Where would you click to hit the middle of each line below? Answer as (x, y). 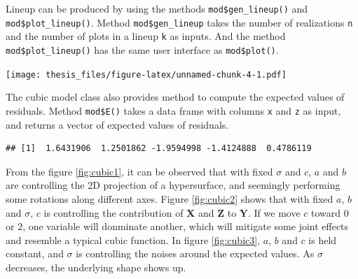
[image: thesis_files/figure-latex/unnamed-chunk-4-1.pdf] (146, 74)
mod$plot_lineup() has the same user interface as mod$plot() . (142, 49)
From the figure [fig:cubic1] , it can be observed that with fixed (139, 171)
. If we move (274, 212)
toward (326, 212)
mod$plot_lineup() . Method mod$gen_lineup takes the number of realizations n (179, 22)
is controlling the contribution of (113, 212)
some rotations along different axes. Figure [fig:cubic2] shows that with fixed (170, 198)
